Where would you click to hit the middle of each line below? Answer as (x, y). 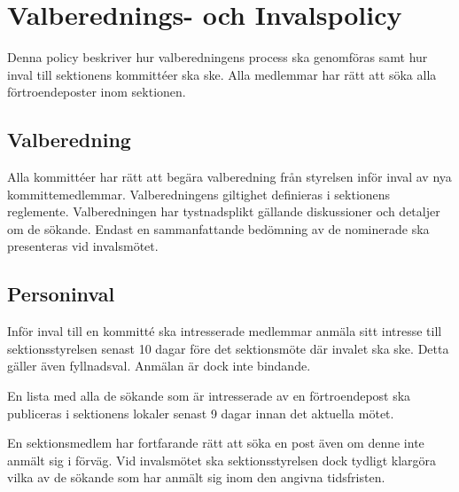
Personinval (61, 294)
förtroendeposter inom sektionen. (97, 92)
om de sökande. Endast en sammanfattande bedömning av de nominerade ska (218, 228)
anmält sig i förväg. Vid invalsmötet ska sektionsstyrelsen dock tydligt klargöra (222, 460)
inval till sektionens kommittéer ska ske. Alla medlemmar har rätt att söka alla (222, 74)
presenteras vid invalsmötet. (83, 246)
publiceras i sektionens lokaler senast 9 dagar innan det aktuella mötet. (201, 413)
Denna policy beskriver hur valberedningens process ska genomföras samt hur (218, 57)
